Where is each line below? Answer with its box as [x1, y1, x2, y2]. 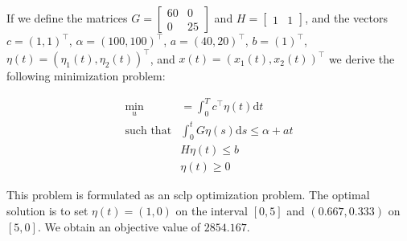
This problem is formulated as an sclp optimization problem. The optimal [6, 186, 370, 203]
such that [125, 125, 172, 137]
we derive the [328, 50, 395, 67]
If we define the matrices [6, 10, 128, 26]
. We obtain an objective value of [37, 218, 201, 235]
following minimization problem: [6, 67, 166, 84]
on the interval [175, 202, 249, 219]
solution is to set [6, 202, 88, 219]
